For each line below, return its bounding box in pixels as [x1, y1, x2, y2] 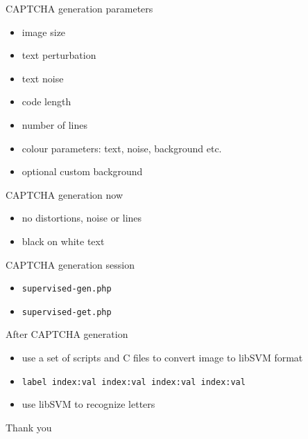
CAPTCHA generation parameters [6, 1, 153, 15]
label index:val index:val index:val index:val [22, 377, 246, 387]
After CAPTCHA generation [6, 327, 128, 341]
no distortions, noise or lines [22, 210, 142, 225]
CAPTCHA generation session [6, 257, 135, 271]
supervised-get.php [22, 307, 112, 317]
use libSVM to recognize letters [22, 397, 155, 411]
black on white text [22, 233, 105, 248]
